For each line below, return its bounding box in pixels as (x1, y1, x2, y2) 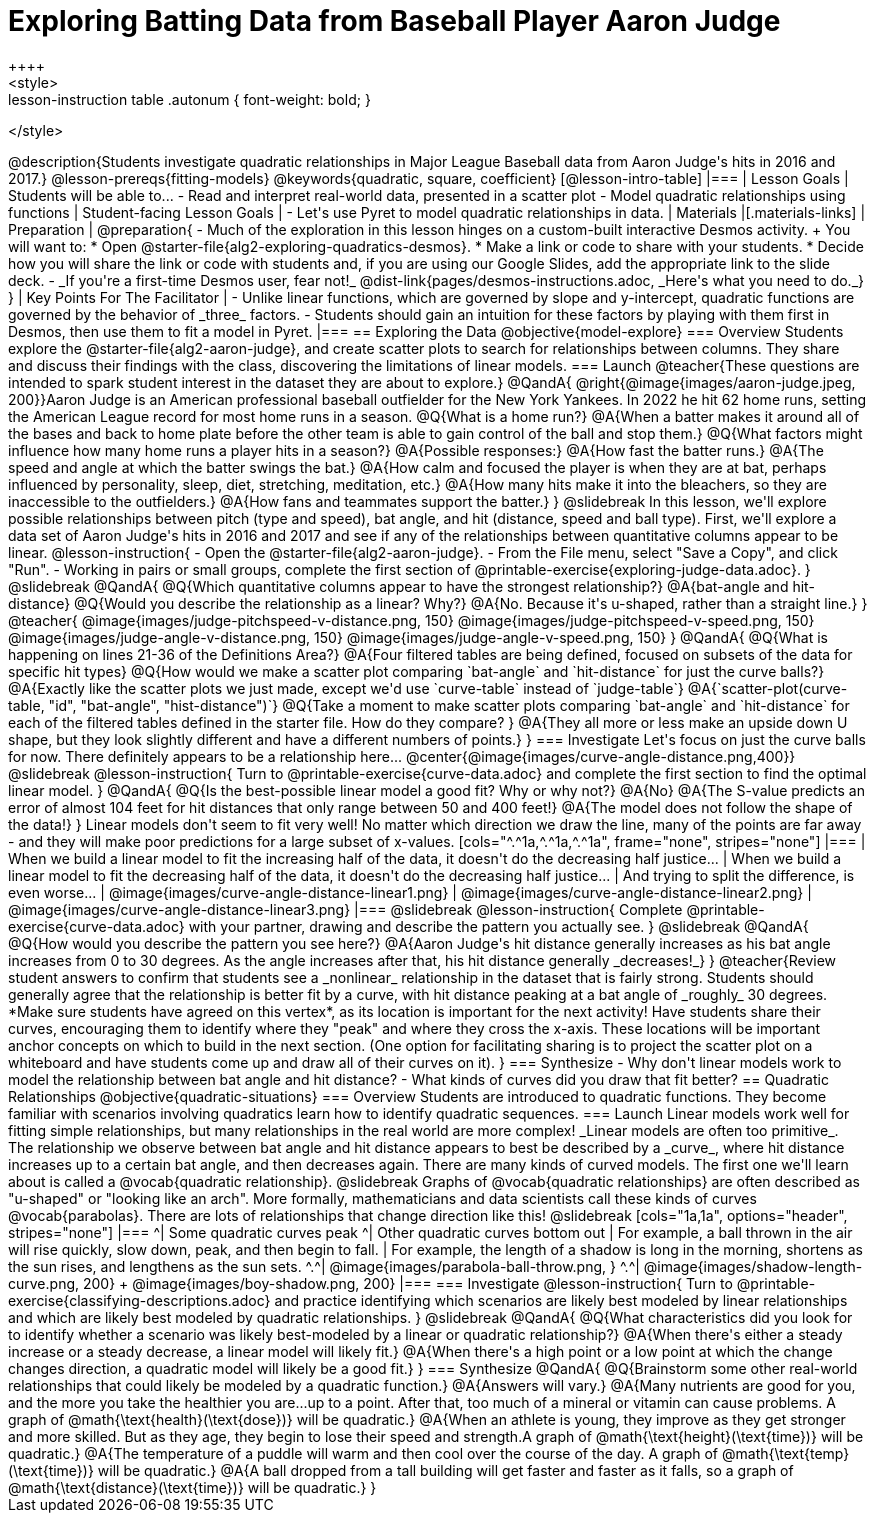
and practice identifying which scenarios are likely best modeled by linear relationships (274, 1291, 848, 1309)
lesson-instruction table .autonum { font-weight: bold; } (8, 90, 371, 108)
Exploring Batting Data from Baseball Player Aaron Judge (8, 4, 781, 38)
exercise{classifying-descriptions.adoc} (8, 1291, 271, 1309)
